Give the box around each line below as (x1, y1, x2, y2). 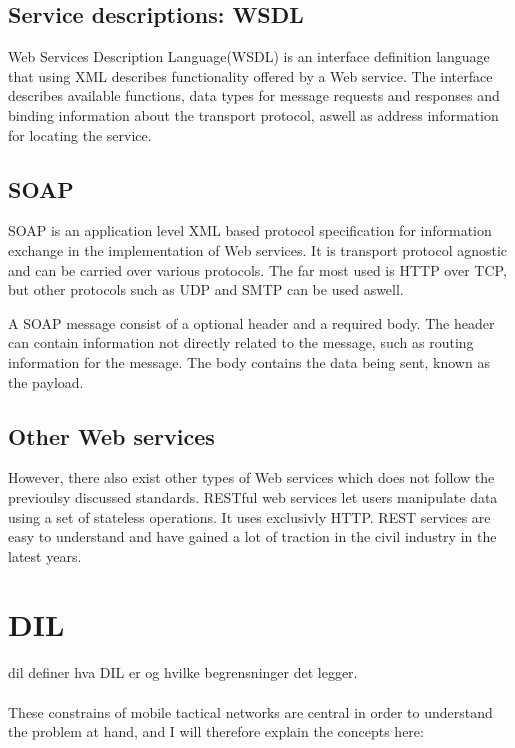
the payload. (8, 371, 84, 392)
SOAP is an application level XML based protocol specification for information (8, 220, 492, 241)
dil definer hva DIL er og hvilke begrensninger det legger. (8, 662, 358, 683)
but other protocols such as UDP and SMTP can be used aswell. (8, 279, 404, 300)
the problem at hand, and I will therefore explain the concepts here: (8, 721, 424, 742)
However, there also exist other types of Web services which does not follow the (8, 467, 495, 488)
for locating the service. (8, 124, 152, 145)
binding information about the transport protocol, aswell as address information (8, 104, 499, 125)
